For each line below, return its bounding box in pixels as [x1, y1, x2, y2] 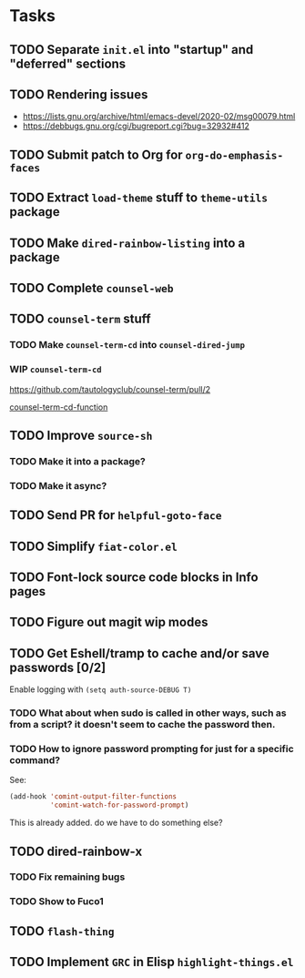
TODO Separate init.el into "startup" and [9, 42, 254, 57]
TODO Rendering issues [9, 87, 148, 102]
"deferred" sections [9, 56, 127, 71]
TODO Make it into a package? [9, 454, 146, 467]
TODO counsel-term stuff [9, 311, 152, 327]
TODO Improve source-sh [9, 427, 153, 443]
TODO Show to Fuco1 [9, 895, 104, 908]
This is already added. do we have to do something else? [9, 817, 223, 829]
